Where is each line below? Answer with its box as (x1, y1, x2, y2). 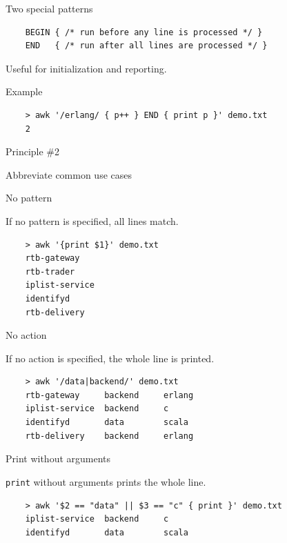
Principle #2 (6, 144, 60, 159)
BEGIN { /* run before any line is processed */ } (25, 27, 263, 37)
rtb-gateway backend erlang (25, 390, 194, 400)
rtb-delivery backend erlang (25, 431, 194, 441)
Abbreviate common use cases (6, 167, 132, 181)
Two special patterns (6, 1, 93, 15)
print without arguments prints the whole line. (6, 474, 206, 488)
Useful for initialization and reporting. (6, 61, 167, 75)
